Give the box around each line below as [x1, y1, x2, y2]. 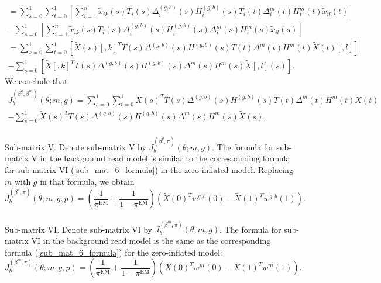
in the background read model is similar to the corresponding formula [40, 152, 290, 164]
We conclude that [5, 75, 68, 87]
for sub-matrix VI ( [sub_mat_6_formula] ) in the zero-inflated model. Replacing [5, 164, 293, 176]
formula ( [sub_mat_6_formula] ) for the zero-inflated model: [5, 246, 222, 258]
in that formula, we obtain [40, 175, 135, 187]
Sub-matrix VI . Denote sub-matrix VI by [5, 223, 152, 235]
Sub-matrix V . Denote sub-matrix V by [5, 140, 146, 153]
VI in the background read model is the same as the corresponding [31, 234, 271, 247]
